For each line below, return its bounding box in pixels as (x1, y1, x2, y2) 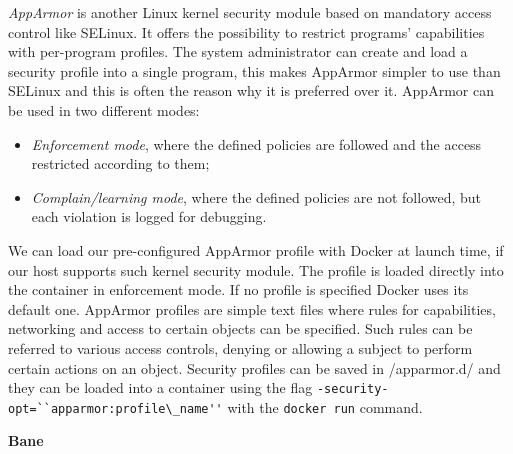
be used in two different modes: (8, 99, 200, 120)
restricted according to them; (31, 153, 210, 174)
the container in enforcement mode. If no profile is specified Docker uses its (8, 279, 469, 300)
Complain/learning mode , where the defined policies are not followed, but (31, 186, 482, 207)
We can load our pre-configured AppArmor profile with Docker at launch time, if (8, 239, 504, 260)
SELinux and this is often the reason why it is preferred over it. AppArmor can (8, 80, 494, 101)
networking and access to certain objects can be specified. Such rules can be (8, 318, 473, 339)
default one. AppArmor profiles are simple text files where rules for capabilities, (8, 298, 496, 319)
